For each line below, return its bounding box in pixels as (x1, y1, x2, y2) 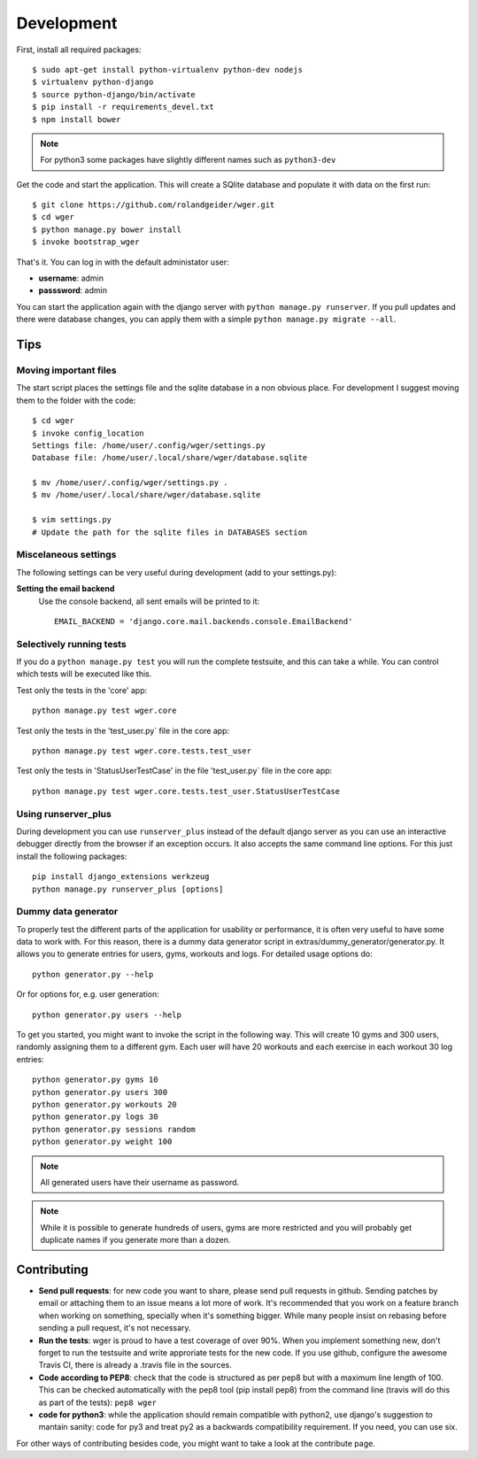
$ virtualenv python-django (32, 77, 154, 88)
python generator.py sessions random (32, 1124, 197, 1134)
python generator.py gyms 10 (32, 1075, 158, 1085)
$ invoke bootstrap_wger (32, 237, 140, 247)
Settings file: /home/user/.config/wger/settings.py (32, 440, 266, 451)
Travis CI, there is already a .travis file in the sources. (38, 1360, 232, 1370)
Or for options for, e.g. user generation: (16, 989, 159, 1000)
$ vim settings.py (32, 514, 112, 525)
